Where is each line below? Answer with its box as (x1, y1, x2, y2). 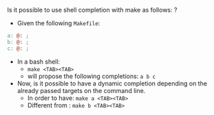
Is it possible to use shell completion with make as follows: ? (7, 6, 178, 14)
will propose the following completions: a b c (27, 72, 156, 80)
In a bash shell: (17, 57, 61, 66)
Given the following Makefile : (17, 19, 100, 27)
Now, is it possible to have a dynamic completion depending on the (17, 79, 208, 88)
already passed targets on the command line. (17, 86, 146, 94)
